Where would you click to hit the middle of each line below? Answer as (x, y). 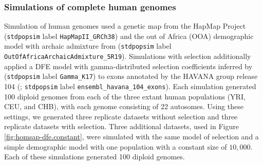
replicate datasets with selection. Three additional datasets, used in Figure (121, 126)
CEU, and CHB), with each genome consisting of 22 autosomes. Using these (124, 106)
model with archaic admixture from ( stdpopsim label (88, 46)
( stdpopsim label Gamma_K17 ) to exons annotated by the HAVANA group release (131, 76)
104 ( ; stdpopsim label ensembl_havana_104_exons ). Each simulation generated (130, 86)
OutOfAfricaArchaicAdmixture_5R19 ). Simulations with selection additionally (128, 56)
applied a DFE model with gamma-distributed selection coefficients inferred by (128, 66)
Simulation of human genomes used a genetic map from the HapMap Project (125, 26)
